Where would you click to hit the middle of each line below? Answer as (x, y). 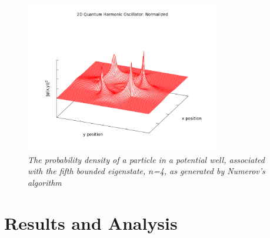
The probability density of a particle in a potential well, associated (146, 159)
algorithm (45, 182)
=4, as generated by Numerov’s (209, 171)
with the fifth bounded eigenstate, (87, 171)
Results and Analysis (91, 222)
